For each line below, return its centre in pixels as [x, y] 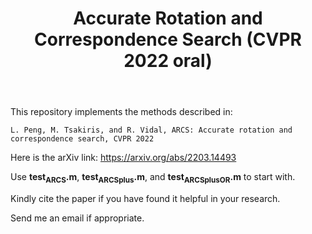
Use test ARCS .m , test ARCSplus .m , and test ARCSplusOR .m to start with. [153, 178]
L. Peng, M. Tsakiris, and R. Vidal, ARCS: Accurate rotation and [151, 130]
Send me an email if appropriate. [77, 218]
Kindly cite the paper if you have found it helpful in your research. [145, 198]
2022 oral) [168, 61]
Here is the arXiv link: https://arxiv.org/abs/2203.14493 [123, 158]
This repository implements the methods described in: [121, 112]
